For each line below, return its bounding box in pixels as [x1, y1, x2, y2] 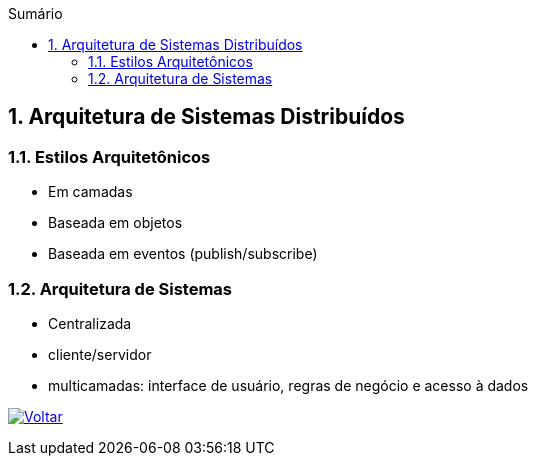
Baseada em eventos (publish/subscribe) [48, 245, 318, 263]
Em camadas [48, 183, 133, 201]
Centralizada [48, 314, 132, 332]
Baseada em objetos [48, 214, 183, 232]
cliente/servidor [48, 345, 152, 363]
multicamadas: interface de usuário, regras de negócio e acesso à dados [48, 376, 529, 394]
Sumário [8, 5, 63, 22]
